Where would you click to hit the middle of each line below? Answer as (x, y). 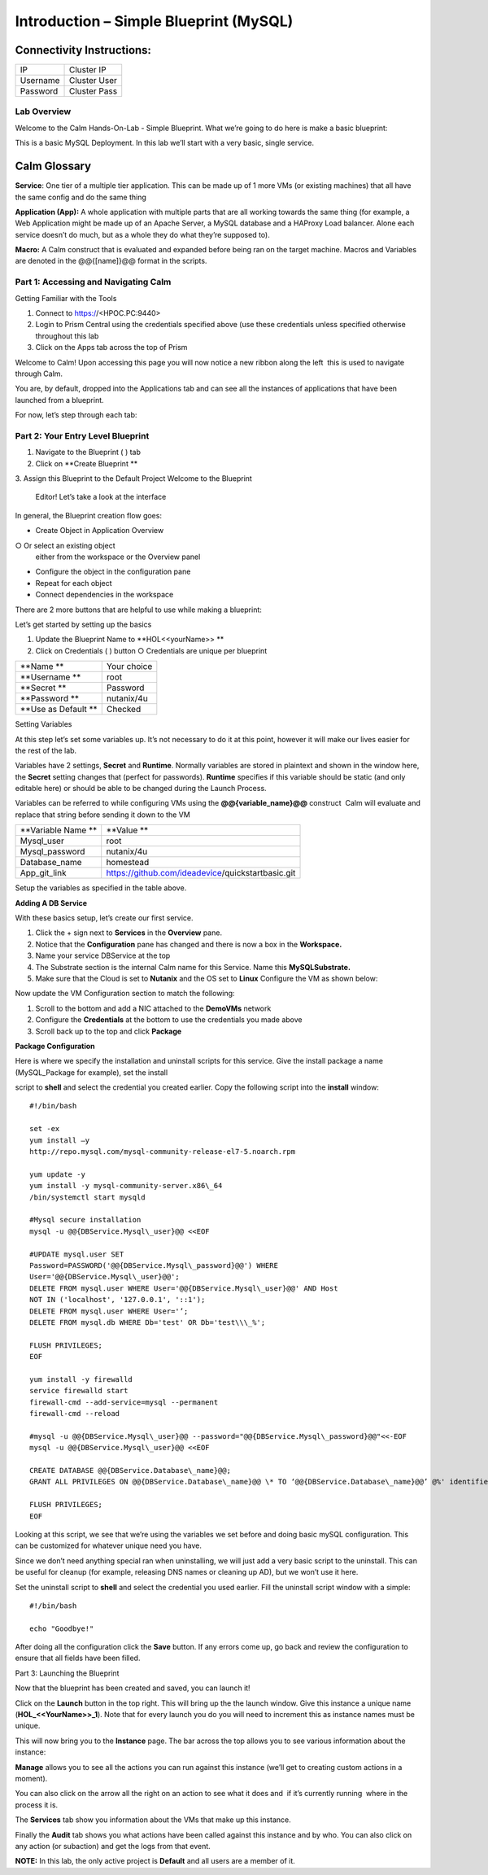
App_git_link (43, 873)
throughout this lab (67, 336)
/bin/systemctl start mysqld (87, 1197)
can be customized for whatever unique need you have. (109, 1545)
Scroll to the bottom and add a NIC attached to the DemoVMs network (153, 1008)
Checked (124, 710)
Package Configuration (55, 1046)
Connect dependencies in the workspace (105, 595)
